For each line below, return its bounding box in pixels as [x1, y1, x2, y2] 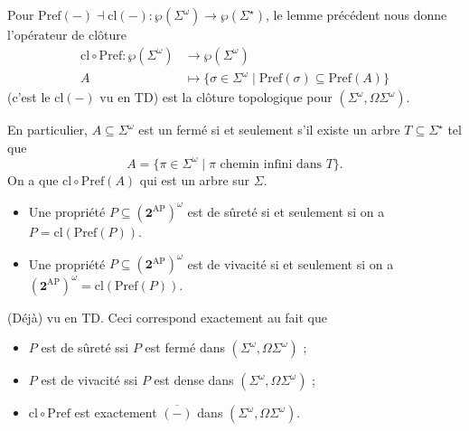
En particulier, [7, 120, 88, 139]
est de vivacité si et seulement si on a [187, 254, 394, 273]
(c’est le [7, 88, 51, 107]
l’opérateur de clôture [7, 25, 127, 43]
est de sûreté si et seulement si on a [187, 201, 385, 220]
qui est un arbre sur [139, 170, 250, 189]
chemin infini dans [220, 157, 323, 171]
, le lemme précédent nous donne [265, 5, 447, 23]
